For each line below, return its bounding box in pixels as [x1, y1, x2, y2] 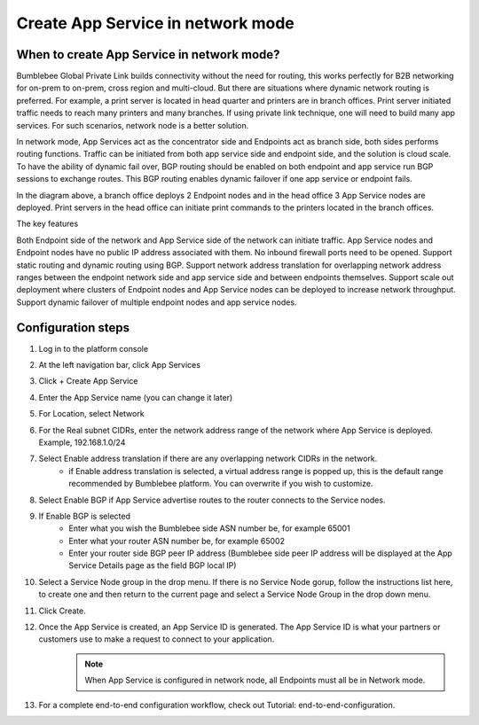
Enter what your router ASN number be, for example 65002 [68, 535, 286, 546]
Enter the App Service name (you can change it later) [38, 392, 233, 402]
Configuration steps [16, 320, 130, 335]
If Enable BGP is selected [38, 511, 130, 521]
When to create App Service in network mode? [16, 47, 280, 62]
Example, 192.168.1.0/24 [38, 437, 126, 448]
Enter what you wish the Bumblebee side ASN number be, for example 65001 [68, 523, 350, 534]
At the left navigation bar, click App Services [38, 360, 201, 370]
